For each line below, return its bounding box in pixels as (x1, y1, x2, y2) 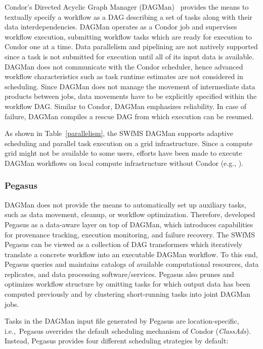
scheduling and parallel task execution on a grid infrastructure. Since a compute (5, 137, 253, 148)
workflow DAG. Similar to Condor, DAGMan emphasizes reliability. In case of (5, 100, 247, 111)
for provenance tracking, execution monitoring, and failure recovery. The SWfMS (5, 229, 255, 239)
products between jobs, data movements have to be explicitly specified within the (5, 91, 257, 101)
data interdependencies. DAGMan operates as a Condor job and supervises (5, 21, 237, 32)
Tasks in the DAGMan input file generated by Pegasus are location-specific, (5, 316, 239, 326)
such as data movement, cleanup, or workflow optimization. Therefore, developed (5, 209, 255, 220)
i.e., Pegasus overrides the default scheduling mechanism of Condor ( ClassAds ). (5, 325, 251, 336)
